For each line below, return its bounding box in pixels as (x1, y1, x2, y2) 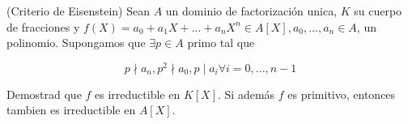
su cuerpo (354, 2, 402, 19)
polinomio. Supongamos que (6, 34, 146, 51)
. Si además (218, 85, 275, 102)
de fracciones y (6, 18, 80, 35)
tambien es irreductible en (6, 101, 136, 118)
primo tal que (187, 34, 255, 51)
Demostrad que (6, 85, 82, 102)
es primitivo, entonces (287, 85, 396, 102)
